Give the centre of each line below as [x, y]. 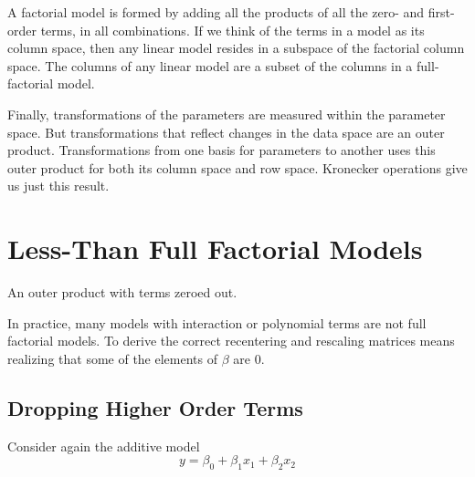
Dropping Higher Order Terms [155, 407]
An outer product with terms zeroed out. [122, 292]
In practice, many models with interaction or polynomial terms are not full [217, 322]
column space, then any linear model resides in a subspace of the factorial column [236, 48]
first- [441, 12]
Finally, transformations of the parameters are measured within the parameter [227, 114]
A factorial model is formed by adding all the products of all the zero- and [216, 12]
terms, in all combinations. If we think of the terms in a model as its [232, 30]
